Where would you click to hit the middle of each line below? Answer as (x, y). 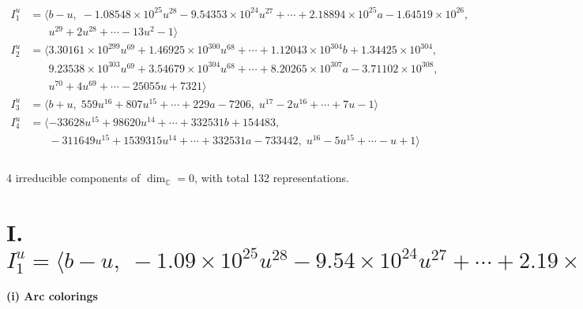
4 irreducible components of (73, 178)
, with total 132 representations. (272, 178)
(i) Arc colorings (52, 295)
